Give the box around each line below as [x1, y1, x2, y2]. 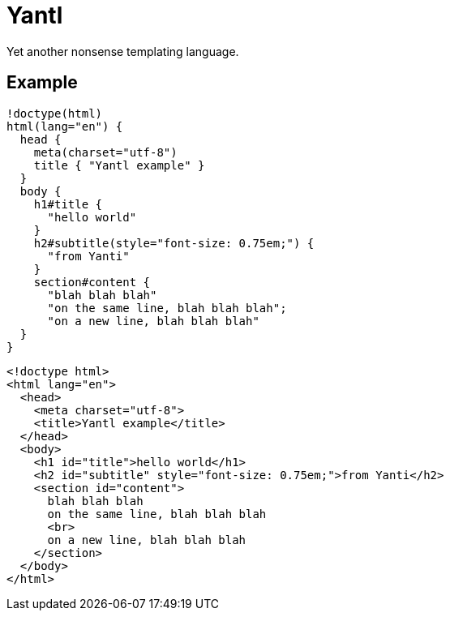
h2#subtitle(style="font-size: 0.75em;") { [33, 236, 315, 250]
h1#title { [33, 197, 103, 211]
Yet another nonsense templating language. [6, 44, 239, 58]
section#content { [33, 275, 151, 289]
